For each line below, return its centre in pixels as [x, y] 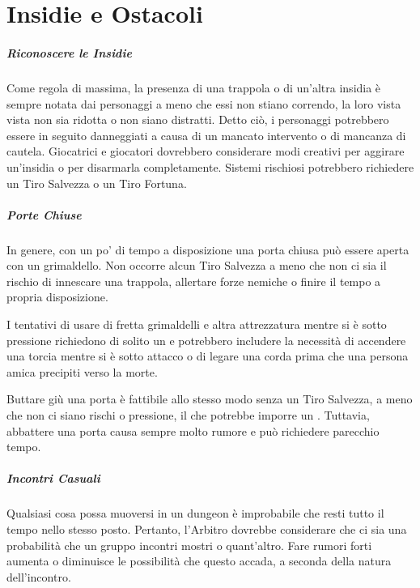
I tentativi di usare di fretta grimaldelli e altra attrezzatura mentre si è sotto [197, 324]
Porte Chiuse [44, 214]
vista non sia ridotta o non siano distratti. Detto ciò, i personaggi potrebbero [198, 119]
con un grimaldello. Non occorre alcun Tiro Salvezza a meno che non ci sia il [197, 265]
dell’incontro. [39, 576]
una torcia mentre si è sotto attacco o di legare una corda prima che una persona [208, 356]
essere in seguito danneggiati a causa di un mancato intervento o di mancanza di [206, 135]
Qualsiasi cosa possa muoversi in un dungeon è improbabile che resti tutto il [195, 513]
